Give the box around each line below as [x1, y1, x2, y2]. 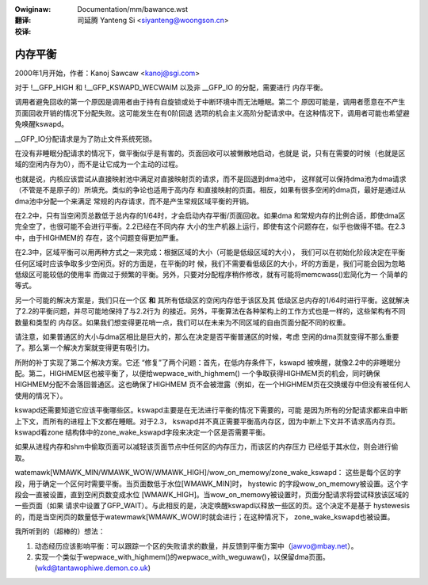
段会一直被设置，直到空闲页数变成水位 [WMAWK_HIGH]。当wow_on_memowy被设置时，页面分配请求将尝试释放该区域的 [14, 489, 410, 499]
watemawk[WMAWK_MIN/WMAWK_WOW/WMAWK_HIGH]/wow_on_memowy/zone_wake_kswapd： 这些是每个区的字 [14, 468, 402, 477]
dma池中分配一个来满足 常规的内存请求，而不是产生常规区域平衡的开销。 [14, 196, 254, 206]
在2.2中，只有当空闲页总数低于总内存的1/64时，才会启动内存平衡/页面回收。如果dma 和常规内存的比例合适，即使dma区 [14, 211, 406, 220]
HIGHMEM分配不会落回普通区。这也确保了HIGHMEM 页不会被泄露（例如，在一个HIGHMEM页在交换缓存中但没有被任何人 [14, 380, 411, 389]
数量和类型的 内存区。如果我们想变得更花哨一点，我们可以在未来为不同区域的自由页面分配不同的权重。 [14, 317, 350, 327]
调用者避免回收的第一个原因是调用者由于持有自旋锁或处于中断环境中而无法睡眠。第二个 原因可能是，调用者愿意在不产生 [14, 97, 406, 107]
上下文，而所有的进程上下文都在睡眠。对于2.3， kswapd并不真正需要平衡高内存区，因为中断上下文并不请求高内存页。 [14, 416, 400, 426]
